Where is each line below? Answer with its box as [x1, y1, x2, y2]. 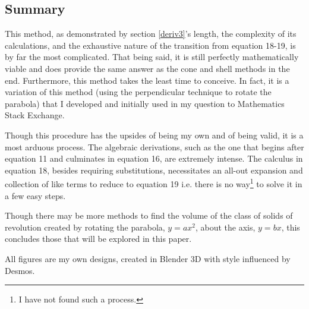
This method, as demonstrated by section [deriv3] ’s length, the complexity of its [5, 27, 297, 40]
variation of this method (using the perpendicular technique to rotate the [5, 86, 272, 98]
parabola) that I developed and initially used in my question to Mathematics [5, 97, 285, 109]
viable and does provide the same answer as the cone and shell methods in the [5, 62, 290, 74]
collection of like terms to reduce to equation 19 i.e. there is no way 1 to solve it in [5, 176, 302, 190]
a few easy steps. [5, 189, 66, 201]
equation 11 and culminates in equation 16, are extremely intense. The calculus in [5, 152, 303, 165]
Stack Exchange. [5, 109, 65, 121]
